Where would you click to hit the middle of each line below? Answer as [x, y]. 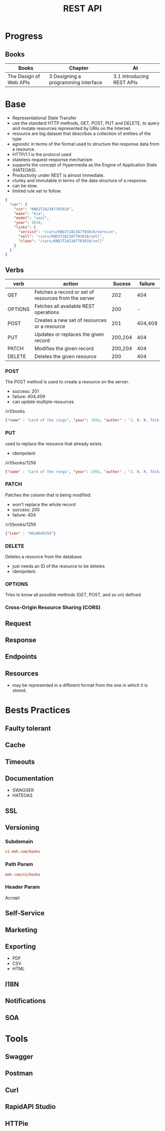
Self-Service [25, 913]
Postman [19, 1073]
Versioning [22, 828]
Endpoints [21, 657]
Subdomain [19, 841]
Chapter [79, 68]
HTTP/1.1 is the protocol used [42, 154]
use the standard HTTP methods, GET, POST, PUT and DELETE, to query [86, 123]
